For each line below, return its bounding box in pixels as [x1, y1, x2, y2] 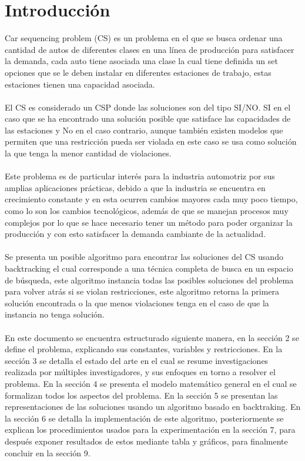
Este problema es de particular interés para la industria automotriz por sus [5, 170, 275, 182]
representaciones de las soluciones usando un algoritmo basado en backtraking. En [5, 400, 301, 413]
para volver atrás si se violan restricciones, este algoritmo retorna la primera [5, 285, 280, 298]
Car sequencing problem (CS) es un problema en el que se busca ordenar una [5, 32, 283, 44]
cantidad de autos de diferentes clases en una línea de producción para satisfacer [5, 43, 294, 55]
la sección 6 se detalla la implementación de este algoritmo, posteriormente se [5, 412, 284, 424]
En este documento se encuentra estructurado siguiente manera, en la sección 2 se [5, 331, 299, 343]
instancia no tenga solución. [5, 308, 105, 320]
